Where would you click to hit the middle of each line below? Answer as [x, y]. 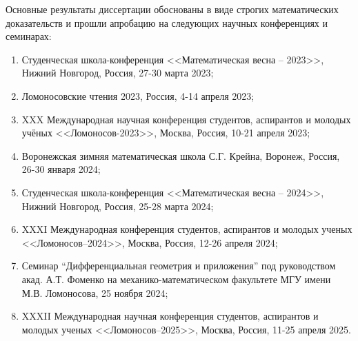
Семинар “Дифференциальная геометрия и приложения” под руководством [179, 266]
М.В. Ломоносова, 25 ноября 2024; [95, 292]
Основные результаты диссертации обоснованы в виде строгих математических [172, 9]
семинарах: [29, 36]
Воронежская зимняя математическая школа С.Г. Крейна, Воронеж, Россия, [181, 155]
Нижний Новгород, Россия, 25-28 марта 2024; [118, 206]
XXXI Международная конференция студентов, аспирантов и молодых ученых [187, 229]
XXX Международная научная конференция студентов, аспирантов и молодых [186, 119]
